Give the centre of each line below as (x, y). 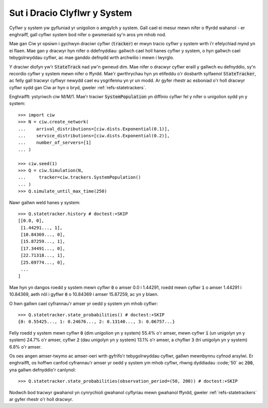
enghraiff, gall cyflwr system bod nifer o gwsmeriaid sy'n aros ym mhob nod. (88, 34)
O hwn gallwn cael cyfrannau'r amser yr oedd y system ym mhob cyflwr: (84, 303)
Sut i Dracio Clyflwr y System (71, 13)
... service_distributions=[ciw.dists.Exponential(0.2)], (94, 136)
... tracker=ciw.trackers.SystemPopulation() (80, 177)
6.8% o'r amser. (25, 347)
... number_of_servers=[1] (55, 143)
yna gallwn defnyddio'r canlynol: (43, 370)
